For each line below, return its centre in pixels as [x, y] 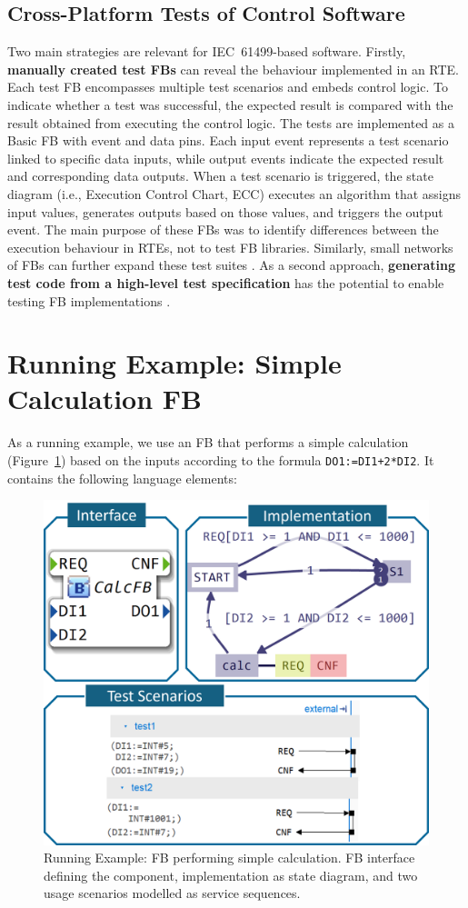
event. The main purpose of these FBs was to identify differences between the [223, 229]
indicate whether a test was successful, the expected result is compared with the [230, 104]
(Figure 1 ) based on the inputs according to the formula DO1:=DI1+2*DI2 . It [221, 460]
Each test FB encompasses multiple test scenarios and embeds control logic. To [228, 87]
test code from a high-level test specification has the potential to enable [226, 282]
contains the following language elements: [122, 478]
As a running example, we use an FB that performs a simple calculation [208, 442]
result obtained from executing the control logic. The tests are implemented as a [231, 122]
